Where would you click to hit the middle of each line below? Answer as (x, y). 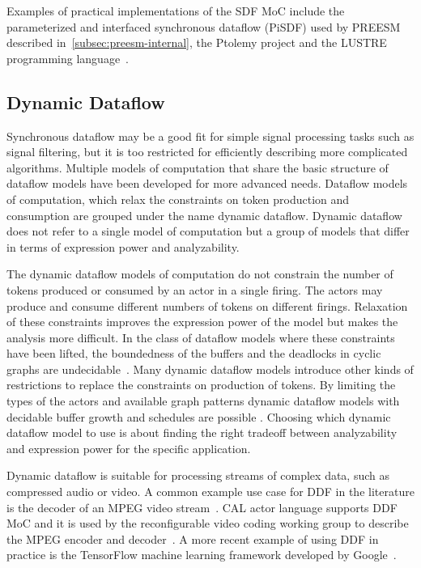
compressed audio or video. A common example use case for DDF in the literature (210, 492)
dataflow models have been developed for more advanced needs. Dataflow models (207, 183)
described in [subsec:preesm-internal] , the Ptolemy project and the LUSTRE (197, 42)
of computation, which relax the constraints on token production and (178, 199)
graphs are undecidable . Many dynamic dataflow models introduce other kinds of (210, 369)
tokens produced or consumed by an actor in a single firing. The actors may (195, 289)
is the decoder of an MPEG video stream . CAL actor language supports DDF (202, 507)
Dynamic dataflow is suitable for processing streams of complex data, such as (198, 475)
